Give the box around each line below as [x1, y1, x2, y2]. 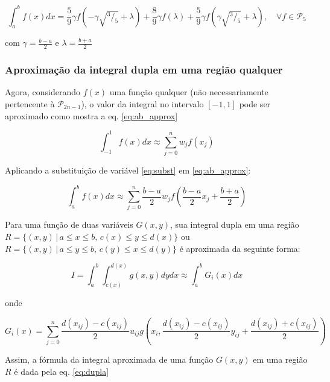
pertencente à [5, 97, 55, 110]
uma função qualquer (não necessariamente [109, 86, 268, 98]
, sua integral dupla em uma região [170, 218, 299, 231]
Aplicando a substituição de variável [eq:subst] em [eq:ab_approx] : [5, 163, 251, 176]
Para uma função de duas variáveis [5, 218, 133, 231]
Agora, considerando [5, 86, 81, 98]
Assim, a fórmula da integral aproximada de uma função [5, 352, 214, 365]
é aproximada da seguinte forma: [179, 242, 300, 254]
